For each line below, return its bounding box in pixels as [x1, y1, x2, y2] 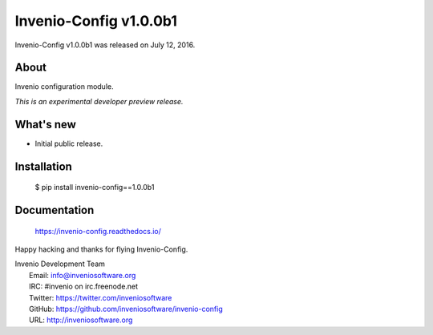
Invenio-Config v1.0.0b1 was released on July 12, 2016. [14, 40, 196, 50]
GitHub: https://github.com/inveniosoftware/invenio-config [29, 304, 224, 313]
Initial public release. [34, 139, 103, 148]
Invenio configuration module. [14, 82, 114, 91]
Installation [14, 159, 72, 173]
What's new [14, 117, 76, 131]
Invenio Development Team [14, 259, 106, 268]
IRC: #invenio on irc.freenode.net [29, 281, 139, 292]
